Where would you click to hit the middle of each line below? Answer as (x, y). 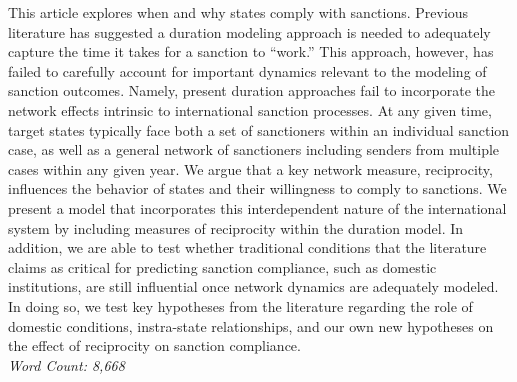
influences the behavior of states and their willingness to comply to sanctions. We (257, 188)
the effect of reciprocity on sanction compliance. (154, 345)
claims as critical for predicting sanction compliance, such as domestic (222, 266)
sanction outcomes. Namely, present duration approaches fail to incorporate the (252, 90)
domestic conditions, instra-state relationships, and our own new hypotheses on (251, 325)
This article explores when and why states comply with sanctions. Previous (238, 12)
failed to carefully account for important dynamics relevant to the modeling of (247, 70)
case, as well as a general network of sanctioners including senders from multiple (254, 149)
